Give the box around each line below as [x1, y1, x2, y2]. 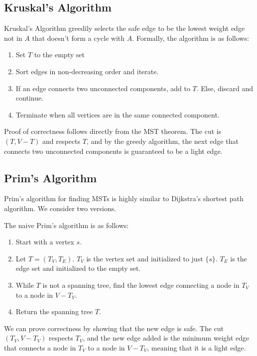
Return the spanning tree [15, 306, 93, 317]
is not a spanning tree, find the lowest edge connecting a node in [42, 279, 240, 290]
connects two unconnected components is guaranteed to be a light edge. [4, 145, 223, 156]
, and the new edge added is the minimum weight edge [83, 333, 250, 343]
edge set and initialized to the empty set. [15, 263, 141, 273]
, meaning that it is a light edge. [147, 342, 246, 353]
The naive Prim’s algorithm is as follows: [4, 220, 129, 230]
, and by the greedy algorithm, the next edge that [86, 135, 239, 146]
